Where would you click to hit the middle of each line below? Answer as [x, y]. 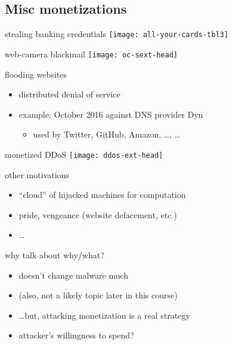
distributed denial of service [69, 94]
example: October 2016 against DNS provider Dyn [111, 114]
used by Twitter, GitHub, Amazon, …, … [107, 134]
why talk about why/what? [55, 254]
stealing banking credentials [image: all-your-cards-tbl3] [117, 34]
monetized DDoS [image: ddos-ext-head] [84, 154]
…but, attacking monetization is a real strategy [104, 315]
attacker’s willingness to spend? [76, 335]
